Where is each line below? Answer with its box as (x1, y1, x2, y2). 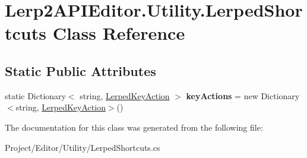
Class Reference (52, 21, 185, 45)
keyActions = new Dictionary (186, 89, 300, 102)
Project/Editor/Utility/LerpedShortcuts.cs (5, 141, 160, 153)
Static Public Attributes (5, 61, 156, 80)
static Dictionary (5, 89, 66, 102)
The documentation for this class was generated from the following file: (5, 121, 263, 133)
